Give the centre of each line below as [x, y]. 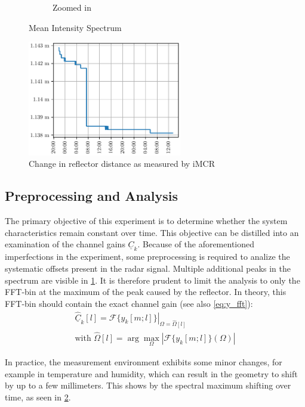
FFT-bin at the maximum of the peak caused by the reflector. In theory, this [146, 292]
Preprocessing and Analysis [91, 196]
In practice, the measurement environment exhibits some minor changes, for [144, 362]
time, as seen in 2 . [38, 397]
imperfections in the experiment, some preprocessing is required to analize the [147, 257]
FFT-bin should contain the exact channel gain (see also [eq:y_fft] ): [129, 303]
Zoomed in [72, 7]
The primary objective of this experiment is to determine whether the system [146, 221]
